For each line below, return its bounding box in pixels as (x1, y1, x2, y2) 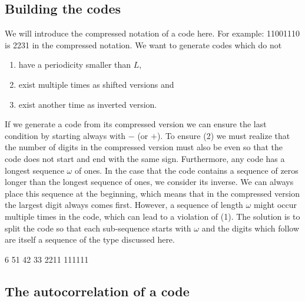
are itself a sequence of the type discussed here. (5, 233, 175, 246)
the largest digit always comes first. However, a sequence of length (5, 199, 243, 211)
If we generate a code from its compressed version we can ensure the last (5, 118, 267, 130)
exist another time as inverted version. (18, 98, 157, 110)
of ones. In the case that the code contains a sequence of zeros (74, 164, 299, 176)
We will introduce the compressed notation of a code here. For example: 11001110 (5, 27, 300, 39)
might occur (253, 199, 297, 211)
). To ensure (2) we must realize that (157, 129, 290, 141)
